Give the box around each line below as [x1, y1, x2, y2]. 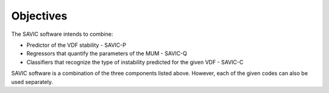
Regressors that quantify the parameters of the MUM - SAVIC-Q [26, 50, 187, 57]
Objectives [11, 9, 68, 22]
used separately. [11, 78, 53, 85]
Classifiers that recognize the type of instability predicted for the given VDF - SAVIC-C [26, 58, 244, 66]
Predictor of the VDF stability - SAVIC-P [26, 41, 126, 49]
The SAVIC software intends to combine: [11, 30, 113, 38]
